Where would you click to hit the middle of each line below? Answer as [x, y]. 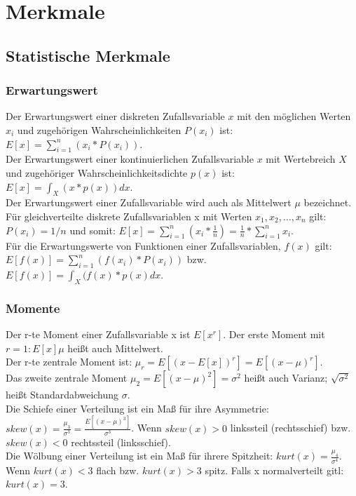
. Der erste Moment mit [274, 334]
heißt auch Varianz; [286, 378]
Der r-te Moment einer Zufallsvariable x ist [98, 334]
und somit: [93, 230]
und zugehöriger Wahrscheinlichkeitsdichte [97, 172]
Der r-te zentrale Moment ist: [69, 362]
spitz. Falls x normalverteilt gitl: [274, 470]
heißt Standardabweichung [62, 395]
